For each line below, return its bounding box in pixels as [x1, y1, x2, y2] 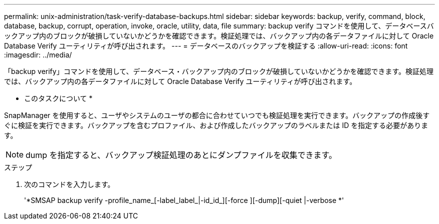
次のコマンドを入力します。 [24, 180, 115, 188]
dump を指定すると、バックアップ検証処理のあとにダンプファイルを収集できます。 [26, 150, 337, 160]
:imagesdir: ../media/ [4, 50, 72, 59]
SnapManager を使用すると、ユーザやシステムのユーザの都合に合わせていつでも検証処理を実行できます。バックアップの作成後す [4, 111, 430, 119]
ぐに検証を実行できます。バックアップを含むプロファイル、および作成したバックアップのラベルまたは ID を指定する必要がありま [4, 121, 428, 129]
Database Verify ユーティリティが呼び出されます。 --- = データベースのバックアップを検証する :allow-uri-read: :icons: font [4, 41, 408, 50]
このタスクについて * [24, 94, 93, 102]
